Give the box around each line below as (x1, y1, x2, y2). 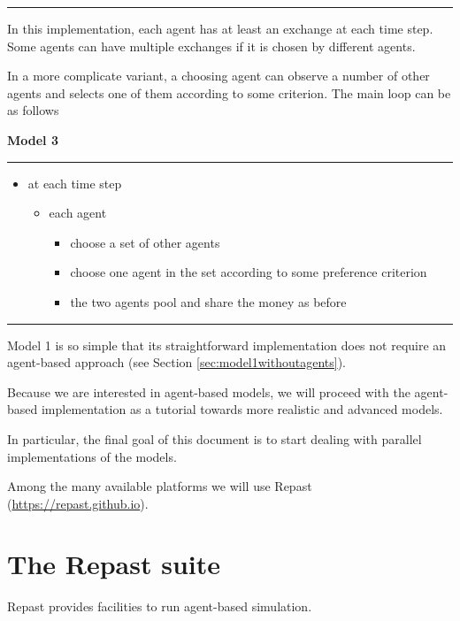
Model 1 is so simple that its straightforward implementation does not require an (7, 335, 447, 354)
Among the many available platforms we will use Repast (7, 477, 312, 495)
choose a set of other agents (70, 233, 220, 251)
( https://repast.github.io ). (7, 494, 149, 512)
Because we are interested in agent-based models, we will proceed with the (7, 382, 410, 401)
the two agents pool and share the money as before (70, 292, 347, 310)
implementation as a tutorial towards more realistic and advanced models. (41, 400, 443, 418)
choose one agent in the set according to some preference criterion (70, 263, 427, 281)
